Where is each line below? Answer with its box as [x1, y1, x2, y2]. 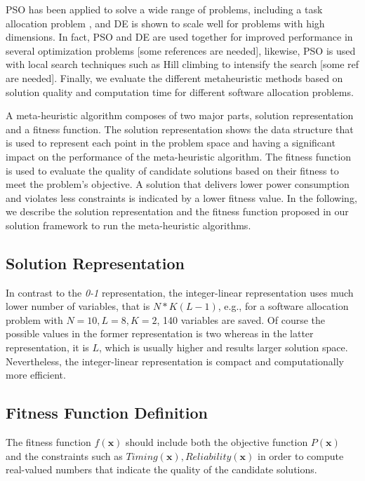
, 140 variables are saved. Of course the [157, 312, 325, 327]
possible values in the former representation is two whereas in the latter [6, 326, 314, 341]
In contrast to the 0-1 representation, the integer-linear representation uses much [6, 285, 354, 299]
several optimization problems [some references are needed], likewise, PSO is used [6, 43, 356, 57]
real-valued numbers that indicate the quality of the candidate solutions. [6, 462, 317, 477]
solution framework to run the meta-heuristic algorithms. [6, 217, 251, 232]
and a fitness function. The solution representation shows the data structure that [6, 121, 354, 136]
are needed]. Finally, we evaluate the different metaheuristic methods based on [6, 70, 343, 85]
